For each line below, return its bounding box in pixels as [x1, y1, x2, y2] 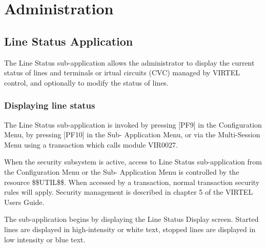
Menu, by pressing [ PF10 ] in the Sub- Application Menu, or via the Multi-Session [4, 129, 260, 140]
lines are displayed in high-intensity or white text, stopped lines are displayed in [4, 223, 256, 234]
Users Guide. [4, 196, 45, 207]
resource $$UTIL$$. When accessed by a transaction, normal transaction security [4, 176, 260, 187]
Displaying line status [4, 99, 95, 112]
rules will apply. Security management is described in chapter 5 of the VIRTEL [4, 187, 253, 197]
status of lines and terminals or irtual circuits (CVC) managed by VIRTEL [4, 67, 240, 78]
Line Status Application [4, 33, 133, 49]
